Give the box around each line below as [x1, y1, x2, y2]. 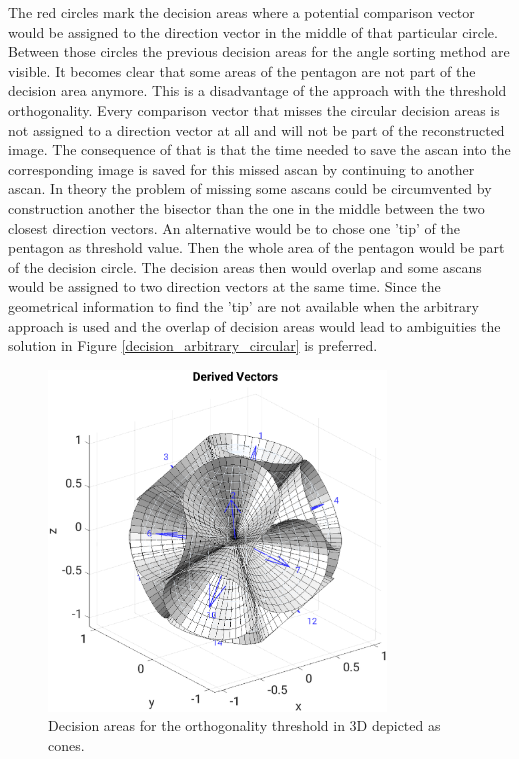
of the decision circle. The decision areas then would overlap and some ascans [8, 256, 482, 277]
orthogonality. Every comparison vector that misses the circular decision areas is [8, 99, 500, 120]
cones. [48, 735, 85, 756]
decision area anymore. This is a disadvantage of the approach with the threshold [8, 80, 507, 101]
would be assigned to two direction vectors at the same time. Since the [8, 276, 441, 297]
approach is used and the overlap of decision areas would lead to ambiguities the [8, 315, 501, 336]
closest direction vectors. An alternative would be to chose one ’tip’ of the [8, 217, 460, 238]
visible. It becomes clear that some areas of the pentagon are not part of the [8, 60, 476, 81]
